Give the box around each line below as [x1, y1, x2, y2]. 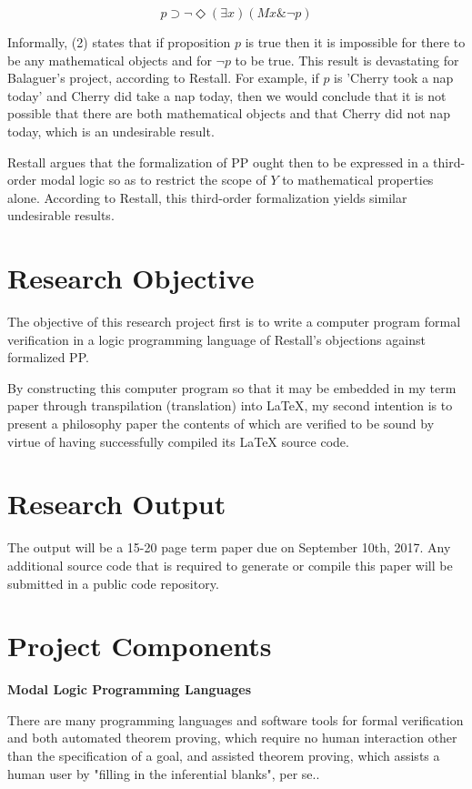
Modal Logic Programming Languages [7, 680, 252, 699]
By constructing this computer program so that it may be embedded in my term [7, 378, 457, 397]
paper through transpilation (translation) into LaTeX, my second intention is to [7, 396, 453, 415]
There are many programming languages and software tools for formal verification [7, 710, 464, 729]
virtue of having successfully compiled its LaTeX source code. [7, 431, 349, 450]
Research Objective [7, 259, 255, 297]
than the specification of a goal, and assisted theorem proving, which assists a [7, 746, 440, 765]
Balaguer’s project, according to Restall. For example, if [7, 68, 319, 87]
